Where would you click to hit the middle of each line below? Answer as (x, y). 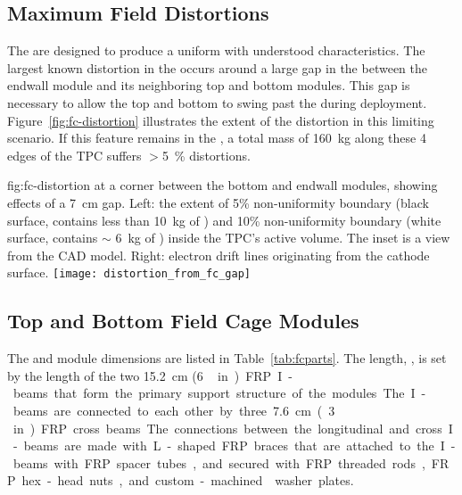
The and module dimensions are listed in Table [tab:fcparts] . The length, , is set (227, 358)
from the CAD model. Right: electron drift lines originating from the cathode (219, 255)
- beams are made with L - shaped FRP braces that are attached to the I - (234, 445)
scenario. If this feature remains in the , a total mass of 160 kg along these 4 (217, 138)
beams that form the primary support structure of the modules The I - (219, 393)
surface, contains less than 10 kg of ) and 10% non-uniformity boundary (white (224, 220)
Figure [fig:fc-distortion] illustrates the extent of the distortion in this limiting (221, 120)
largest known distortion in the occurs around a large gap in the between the (217, 67)
